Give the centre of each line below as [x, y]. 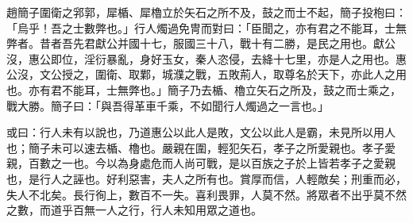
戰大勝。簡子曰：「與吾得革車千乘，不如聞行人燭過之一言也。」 [168, 105]
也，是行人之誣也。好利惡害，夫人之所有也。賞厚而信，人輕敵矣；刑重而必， [206, 178]
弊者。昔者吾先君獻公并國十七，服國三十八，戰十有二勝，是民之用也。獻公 [201, 43]
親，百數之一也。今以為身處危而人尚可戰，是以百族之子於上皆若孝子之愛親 [201, 163]
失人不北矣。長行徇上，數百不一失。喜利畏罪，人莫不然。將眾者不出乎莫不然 [206, 194]
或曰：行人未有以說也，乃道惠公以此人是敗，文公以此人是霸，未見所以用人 [201, 132]
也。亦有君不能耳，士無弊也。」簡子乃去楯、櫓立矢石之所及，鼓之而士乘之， [204, 89]
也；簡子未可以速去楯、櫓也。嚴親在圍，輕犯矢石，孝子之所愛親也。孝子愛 [201, 147]
